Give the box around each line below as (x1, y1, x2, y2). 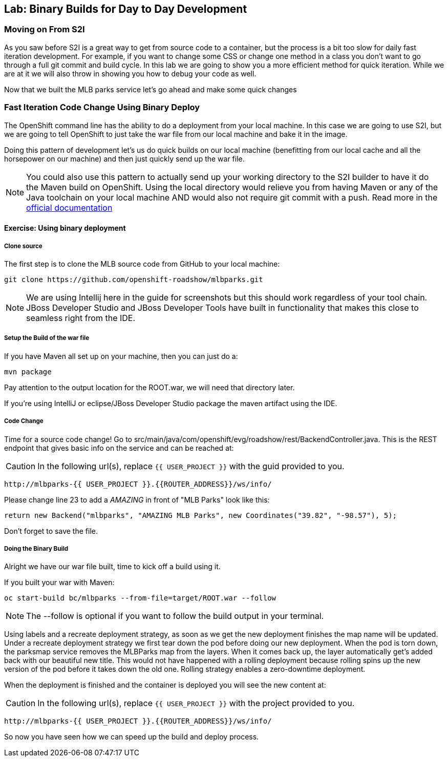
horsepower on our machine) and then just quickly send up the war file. (4, 154, 245, 163)
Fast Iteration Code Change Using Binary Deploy (4, 102, 200, 113)
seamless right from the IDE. (26, 312, 136, 323)
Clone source (4, 242, 42, 250)
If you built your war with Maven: (4, 578, 115, 587)
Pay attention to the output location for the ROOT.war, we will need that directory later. (4, 383, 295, 392)
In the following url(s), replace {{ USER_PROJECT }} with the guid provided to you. (37, 460, 345, 471)
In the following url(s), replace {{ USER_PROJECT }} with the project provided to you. (37, 698, 355, 709)
